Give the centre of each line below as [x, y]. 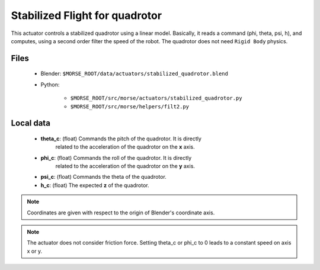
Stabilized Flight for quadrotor [87, 15]
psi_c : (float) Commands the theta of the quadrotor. [104, 177]
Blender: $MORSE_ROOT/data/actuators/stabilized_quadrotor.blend [134, 73]
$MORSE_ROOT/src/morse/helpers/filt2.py [130, 106]
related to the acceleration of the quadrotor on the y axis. [125, 166]
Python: [50, 84]
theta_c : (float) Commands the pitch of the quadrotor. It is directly [121, 139]
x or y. [35, 251]
